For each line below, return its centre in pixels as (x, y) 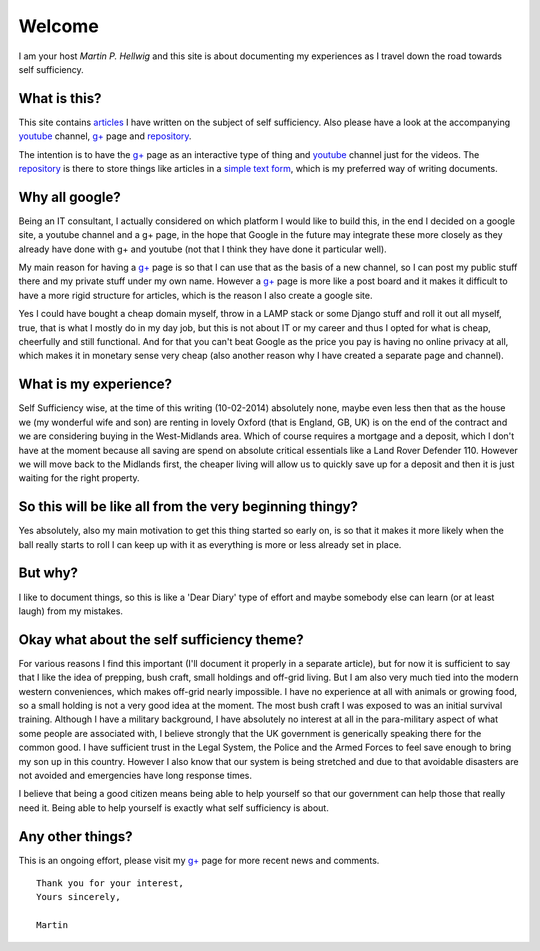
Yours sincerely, (78, 897)
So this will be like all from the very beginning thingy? (188, 506)
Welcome (58, 26)
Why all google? (69, 196)
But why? (48, 573)
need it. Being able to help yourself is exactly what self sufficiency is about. (173, 807)
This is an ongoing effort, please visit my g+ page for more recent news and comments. (199, 860)
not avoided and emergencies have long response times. (135, 775)
